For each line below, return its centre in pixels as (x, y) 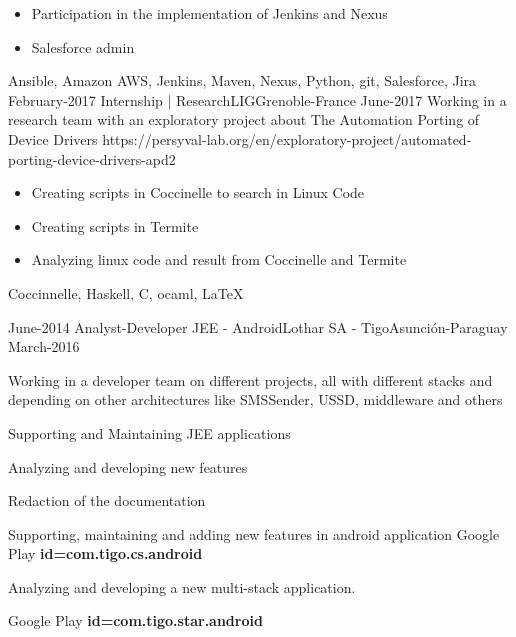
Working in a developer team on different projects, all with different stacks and (250, 379)
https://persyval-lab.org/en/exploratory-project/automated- (287, 138)
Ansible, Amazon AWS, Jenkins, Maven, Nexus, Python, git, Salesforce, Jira (242, 80)
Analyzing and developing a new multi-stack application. (182, 586)
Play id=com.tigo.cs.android (105, 553)
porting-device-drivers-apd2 (92, 158)
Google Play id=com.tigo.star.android (135, 620)
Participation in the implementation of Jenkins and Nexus (209, 13)
